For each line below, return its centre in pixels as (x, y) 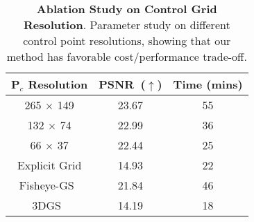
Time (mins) (208, 84)
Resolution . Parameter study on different (127, 25)
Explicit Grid (49, 165)
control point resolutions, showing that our (127, 40)
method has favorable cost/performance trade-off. (127, 56)
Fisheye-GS (46, 185)
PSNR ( (122, 84)
